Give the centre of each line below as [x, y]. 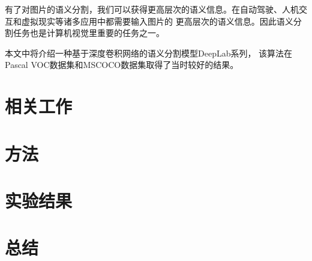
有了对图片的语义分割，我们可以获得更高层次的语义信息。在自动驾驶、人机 [152, 9]
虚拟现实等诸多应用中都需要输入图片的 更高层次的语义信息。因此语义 [157, 21]
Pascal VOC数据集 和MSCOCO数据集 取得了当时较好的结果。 [122, 65]
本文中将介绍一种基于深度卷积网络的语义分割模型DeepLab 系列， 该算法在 [149, 53]
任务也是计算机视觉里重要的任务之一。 [88, 33]
